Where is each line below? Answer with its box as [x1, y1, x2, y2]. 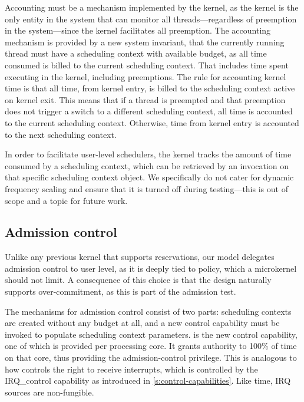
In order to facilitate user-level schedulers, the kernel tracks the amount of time [5, 148, 292, 160]
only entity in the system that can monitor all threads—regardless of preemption [5, 12, 297, 25]
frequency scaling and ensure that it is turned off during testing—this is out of [5, 182, 288, 195]
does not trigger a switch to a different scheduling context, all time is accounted [5, 105, 293, 117]
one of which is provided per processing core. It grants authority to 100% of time [5, 340, 297, 352]
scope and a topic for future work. [5, 194, 128, 206]
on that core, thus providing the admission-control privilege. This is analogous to [5, 351, 297, 364]
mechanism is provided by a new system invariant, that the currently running [5, 35, 285, 48]
